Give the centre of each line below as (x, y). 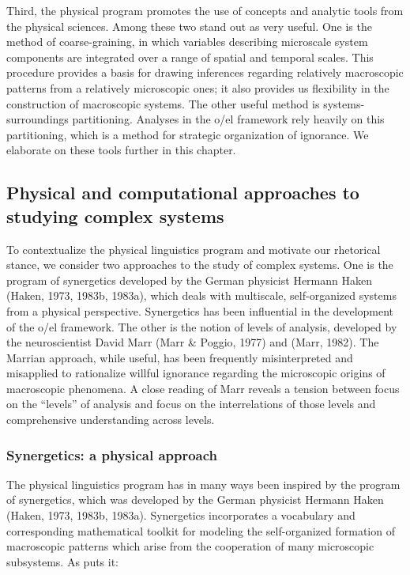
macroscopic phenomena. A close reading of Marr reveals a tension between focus (203, 388)
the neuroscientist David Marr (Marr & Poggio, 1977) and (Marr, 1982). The (193, 342)
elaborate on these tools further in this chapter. (121, 150)
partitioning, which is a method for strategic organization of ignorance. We (188, 134)
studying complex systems (115, 216)
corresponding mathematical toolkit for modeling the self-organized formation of (201, 530)
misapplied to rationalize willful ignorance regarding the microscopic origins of (196, 373)
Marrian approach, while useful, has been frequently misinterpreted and (180, 357)
